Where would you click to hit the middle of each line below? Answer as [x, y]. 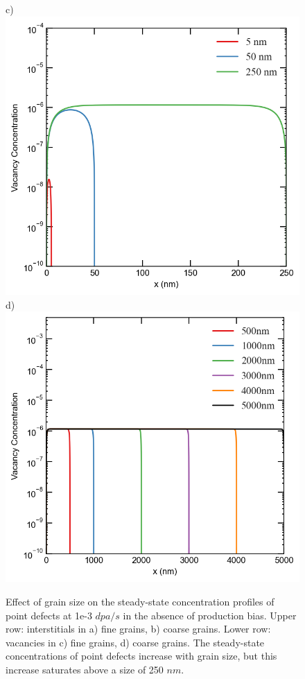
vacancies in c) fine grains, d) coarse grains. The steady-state [135, 642]
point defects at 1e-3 [49, 615]
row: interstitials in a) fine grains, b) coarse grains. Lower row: [138, 629]
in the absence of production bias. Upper [210, 615]
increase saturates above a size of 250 [85, 670]
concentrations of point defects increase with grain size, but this [141, 656]
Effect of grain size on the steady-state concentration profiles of [140, 602]
